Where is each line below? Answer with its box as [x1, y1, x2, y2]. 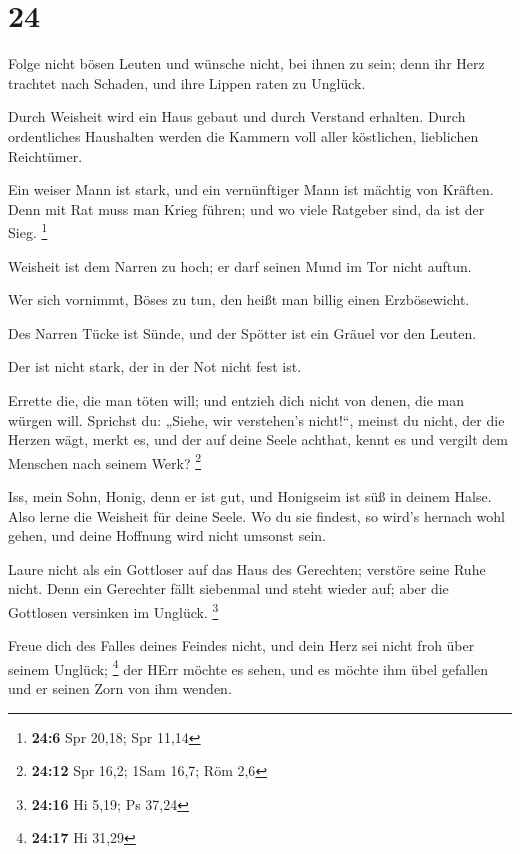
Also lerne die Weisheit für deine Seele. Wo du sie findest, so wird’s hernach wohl [8, 505, 505, 526]
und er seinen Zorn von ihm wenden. [8, 678, 232, 698]
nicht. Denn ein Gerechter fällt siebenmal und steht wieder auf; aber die [8, 578, 449, 599]
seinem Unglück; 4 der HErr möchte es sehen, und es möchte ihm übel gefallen [8, 655, 489, 679]
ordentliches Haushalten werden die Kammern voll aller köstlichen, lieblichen [8, 125, 479, 146]
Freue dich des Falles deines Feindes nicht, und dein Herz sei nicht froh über [8, 635, 475, 656]
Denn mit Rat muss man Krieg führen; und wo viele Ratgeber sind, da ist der [8, 198, 485, 219]
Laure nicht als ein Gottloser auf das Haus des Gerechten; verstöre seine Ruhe [8, 558, 486, 579]
